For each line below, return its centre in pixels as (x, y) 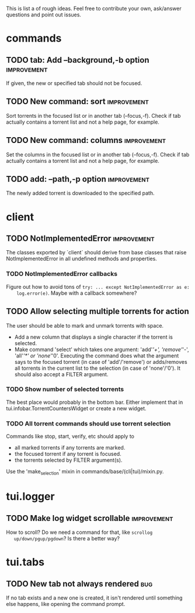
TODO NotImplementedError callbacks (62, 274)
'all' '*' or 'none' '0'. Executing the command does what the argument (97, 355)
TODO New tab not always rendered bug (79, 583)
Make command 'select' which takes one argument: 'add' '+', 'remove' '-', (102, 349)
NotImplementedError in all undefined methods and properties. (82, 259)
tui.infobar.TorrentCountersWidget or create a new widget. (76, 408)
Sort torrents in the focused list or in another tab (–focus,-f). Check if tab (93, 115)
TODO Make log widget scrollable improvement (90, 518)
